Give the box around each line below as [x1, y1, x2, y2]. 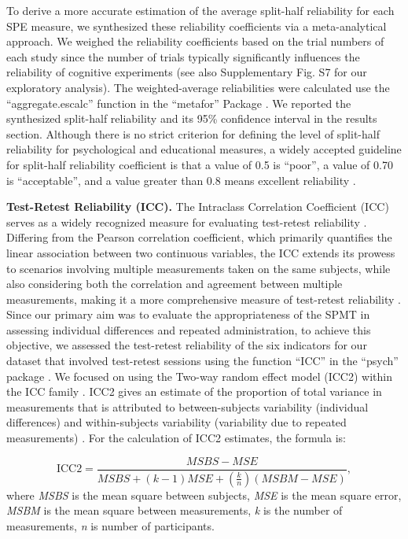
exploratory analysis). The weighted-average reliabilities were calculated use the [6, 79, 390, 95]
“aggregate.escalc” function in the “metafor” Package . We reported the [6, 94, 351, 111]
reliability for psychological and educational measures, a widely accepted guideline [6, 141, 402, 157]
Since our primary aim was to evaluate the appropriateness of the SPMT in [6, 306, 370, 323]
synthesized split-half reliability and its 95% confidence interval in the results [6, 110, 377, 127]
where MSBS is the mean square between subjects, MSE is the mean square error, [6, 486, 402, 503]
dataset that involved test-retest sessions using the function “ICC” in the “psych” [6, 353, 399, 369]
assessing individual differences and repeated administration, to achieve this [6, 321, 371, 338]
